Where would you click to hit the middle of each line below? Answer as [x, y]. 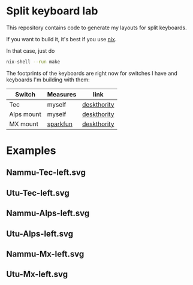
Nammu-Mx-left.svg [45, 254]
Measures [62, 94]
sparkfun [60, 124]
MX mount [24, 124]
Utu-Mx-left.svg [37, 275]
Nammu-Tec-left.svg [46, 173]
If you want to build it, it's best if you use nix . [61, 39]
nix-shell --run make [33, 62]
